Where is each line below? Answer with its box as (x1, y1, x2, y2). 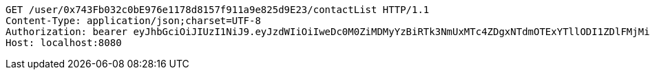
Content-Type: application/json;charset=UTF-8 (6, 15, 261, 26)
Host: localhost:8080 (6, 37, 122, 48)
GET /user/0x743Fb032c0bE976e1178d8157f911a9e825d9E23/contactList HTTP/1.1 (6, 4, 430, 15)
